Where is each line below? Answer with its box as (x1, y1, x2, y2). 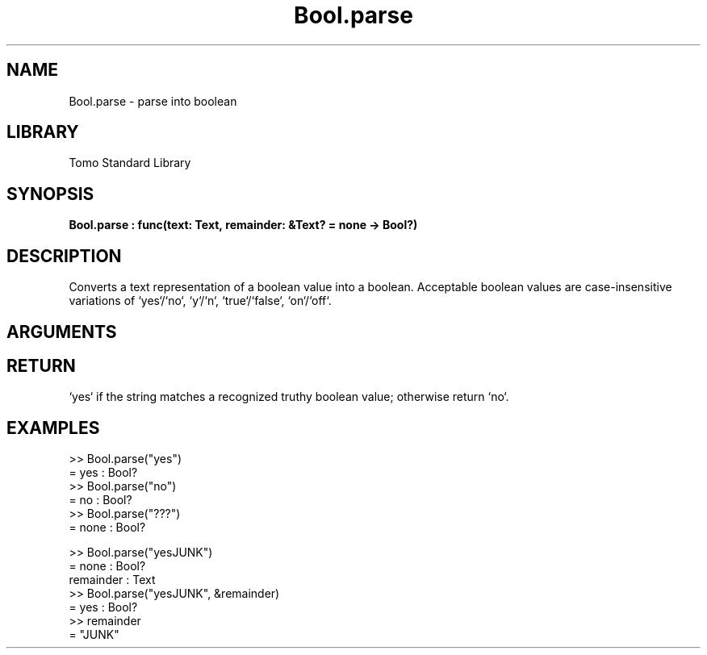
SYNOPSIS (6, 183, 94, 204)
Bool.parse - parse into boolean (69, 94, 237, 108)
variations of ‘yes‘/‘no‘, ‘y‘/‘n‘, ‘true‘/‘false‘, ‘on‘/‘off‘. (69, 294, 332, 308)
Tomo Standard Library (69, 156, 191, 170)
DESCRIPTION (6, 245, 122, 266)
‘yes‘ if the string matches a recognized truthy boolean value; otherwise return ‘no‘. (69, 390, 509, 404)
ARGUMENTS (6, 321, 117, 342)
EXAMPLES (6, 417, 100, 438)
